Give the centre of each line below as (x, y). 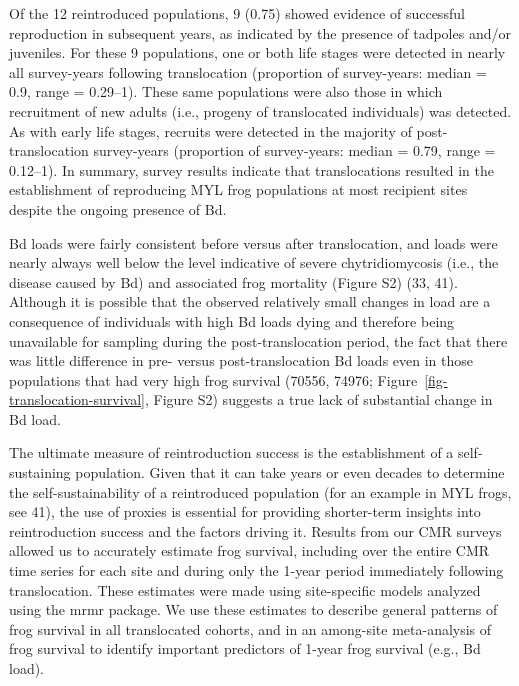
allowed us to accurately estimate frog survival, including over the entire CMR (249, 550)
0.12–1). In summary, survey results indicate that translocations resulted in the (251, 169)
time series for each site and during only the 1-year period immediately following (256, 570)
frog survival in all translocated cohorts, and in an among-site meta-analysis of (250, 628)
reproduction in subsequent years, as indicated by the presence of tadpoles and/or (260, 32)
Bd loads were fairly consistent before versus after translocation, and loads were (253, 242)
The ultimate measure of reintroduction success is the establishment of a (231, 452)
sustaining (40, 472)
